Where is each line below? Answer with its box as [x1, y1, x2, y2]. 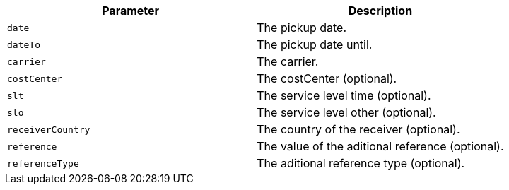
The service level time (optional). [257, 88, 431, 102]
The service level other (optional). [257, 105, 436, 119]
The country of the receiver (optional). [257, 122, 460, 136]
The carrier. [257, 54, 319, 69]
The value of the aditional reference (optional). [257, 139, 504, 153]
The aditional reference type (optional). [257, 156, 465, 170]
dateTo [7, 39, 40, 50]
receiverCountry [7, 124, 90, 135]
